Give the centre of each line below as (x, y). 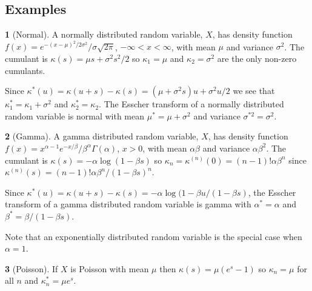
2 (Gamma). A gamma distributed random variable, (102, 136)
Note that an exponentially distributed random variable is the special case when (154, 236)
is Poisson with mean (110, 268)
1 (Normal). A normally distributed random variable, (104, 34)
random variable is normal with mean (75, 115)
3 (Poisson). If (32, 268)
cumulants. (25, 70)
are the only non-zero (257, 58)
